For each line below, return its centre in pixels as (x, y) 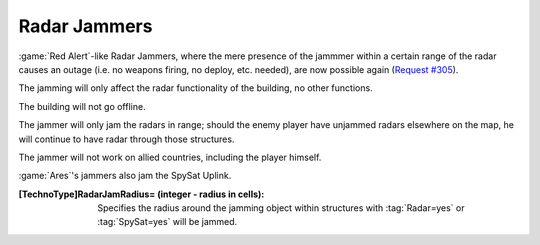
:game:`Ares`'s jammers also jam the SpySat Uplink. (125, 176)
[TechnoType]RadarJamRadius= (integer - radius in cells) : (141, 194)
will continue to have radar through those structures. (126, 139)
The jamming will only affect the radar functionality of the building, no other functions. (196, 88)
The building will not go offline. (82, 106)
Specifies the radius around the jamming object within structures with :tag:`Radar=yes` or (281, 208)
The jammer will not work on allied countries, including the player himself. (170, 157)
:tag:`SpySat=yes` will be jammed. (167, 222)
